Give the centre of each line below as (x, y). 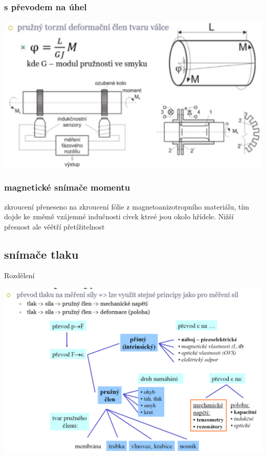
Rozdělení (19, 275)
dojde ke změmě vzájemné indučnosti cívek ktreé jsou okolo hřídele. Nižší (119, 216)
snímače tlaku (41, 254)
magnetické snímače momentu (67, 187)
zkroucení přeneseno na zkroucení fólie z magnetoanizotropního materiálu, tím (127, 206)
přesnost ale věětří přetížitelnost (54, 226)
